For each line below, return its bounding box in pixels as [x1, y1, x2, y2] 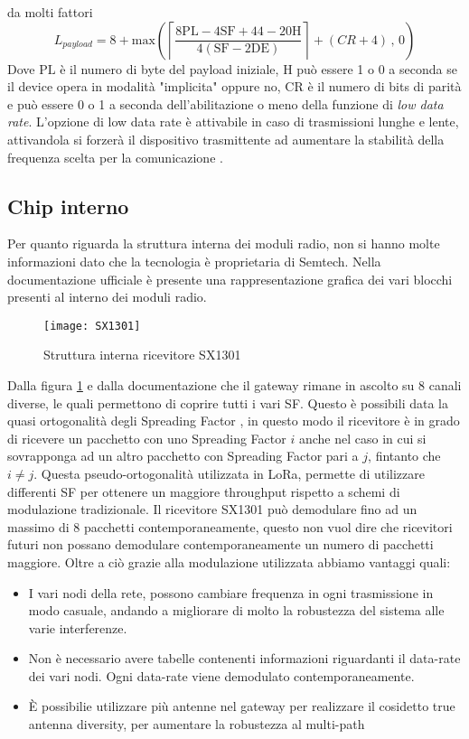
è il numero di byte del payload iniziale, [60, 59, 279, 78]
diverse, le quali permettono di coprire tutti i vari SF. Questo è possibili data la [7, 393, 448, 412]
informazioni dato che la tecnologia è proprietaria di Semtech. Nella [7, 251, 381, 270]
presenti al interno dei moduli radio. [7, 287, 207, 306]
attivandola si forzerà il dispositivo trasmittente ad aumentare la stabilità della [7, 129, 445, 148]
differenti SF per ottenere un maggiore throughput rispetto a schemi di [7, 482, 400, 500]
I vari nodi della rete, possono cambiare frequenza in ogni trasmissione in [28, 583, 434, 602]
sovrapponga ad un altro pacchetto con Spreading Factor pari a [7, 446, 359, 465]
